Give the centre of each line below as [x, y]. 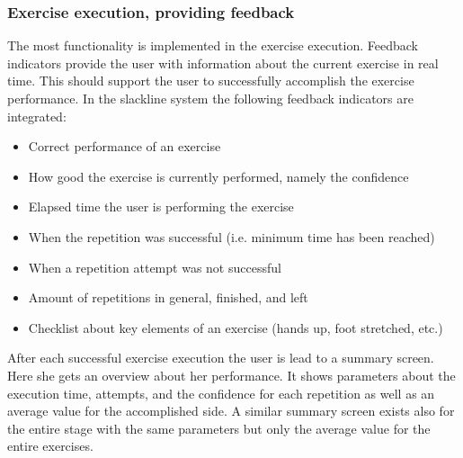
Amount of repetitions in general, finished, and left [168, 297]
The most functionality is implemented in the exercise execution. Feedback [213, 45]
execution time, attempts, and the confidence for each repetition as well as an [221, 393]
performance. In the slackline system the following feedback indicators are [210, 98]
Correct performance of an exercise [125, 146]
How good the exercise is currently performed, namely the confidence [218, 176]
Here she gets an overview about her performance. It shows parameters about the [231, 375]
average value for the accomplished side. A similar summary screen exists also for [231, 411]
